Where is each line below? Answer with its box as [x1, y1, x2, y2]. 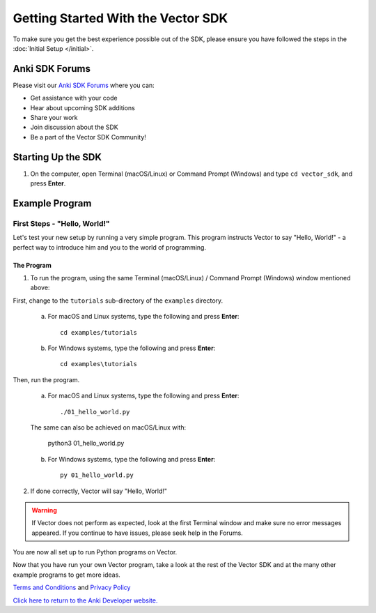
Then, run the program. [13, 375, 80, 384]
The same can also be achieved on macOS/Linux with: [30, 423, 187, 432]
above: [30, 283, 50, 292]
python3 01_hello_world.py [47, 439, 125, 448]
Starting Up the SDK [13, 151, 102, 163]
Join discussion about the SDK [30, 123, 118, 132]
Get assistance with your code [30, 94, 118, 103]
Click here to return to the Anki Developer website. [13, 596, 158, 605]
